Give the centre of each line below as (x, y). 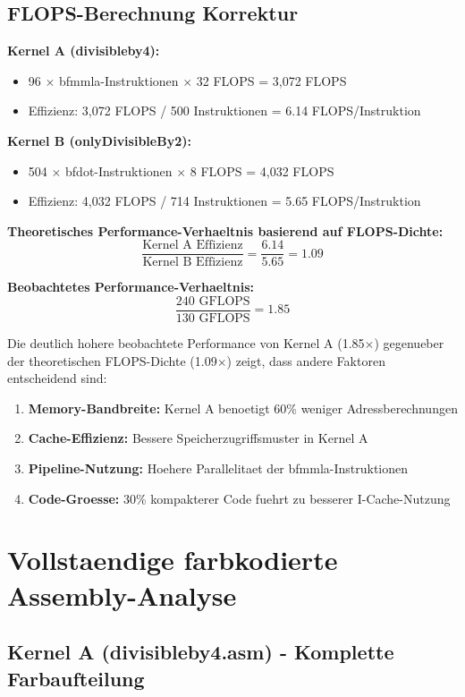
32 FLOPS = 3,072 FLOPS (271, 80)
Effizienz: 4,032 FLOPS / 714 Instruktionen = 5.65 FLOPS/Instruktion (224, 201)
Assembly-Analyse (122, 595)
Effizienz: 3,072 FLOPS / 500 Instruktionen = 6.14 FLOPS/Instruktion (224, 110)
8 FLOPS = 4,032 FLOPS (262, 170)
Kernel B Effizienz (193, 263)
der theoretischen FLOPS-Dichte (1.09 (112, 360)
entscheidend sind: (57, 378)
